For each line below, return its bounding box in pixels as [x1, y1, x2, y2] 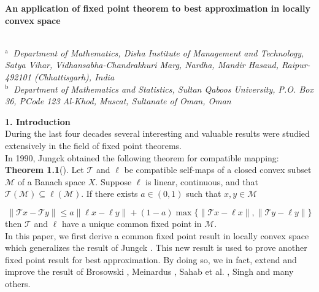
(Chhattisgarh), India [34, 70, 115, 83]
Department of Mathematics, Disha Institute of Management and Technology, [13, 46, 304, 59]
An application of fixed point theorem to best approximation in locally [5, 2, 310, 14]
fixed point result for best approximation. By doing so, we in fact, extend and [5, 253, 297, 266]
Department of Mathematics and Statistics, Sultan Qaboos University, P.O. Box [13, 82, 313, 95]
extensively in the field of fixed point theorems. [5, 139, 182, 152]
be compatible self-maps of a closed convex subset [124, 163, 312, 176]
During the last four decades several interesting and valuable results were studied [5, 127, 310, 140]
